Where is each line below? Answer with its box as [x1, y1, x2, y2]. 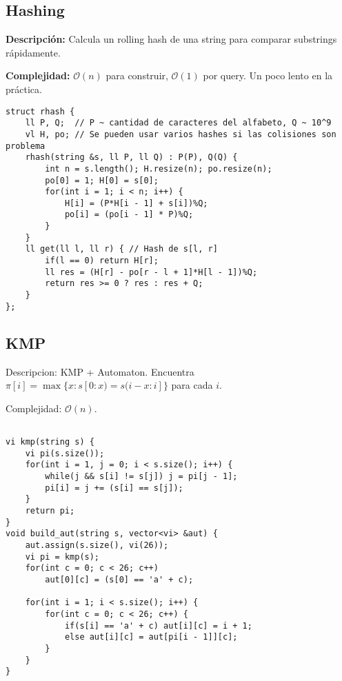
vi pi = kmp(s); [25, 551, 100, 562]
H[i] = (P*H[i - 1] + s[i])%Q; [64, 198, 208, 208]
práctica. [6, 81, 42, 96]
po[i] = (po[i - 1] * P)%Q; [64, 210, 194, 220]
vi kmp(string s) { [6, 437, 94, 447]
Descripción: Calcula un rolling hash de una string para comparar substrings [6, 32, 337, 46]
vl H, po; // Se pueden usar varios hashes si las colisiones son [25, 129, 336, 139]
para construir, [105, 68, 168, 83]
